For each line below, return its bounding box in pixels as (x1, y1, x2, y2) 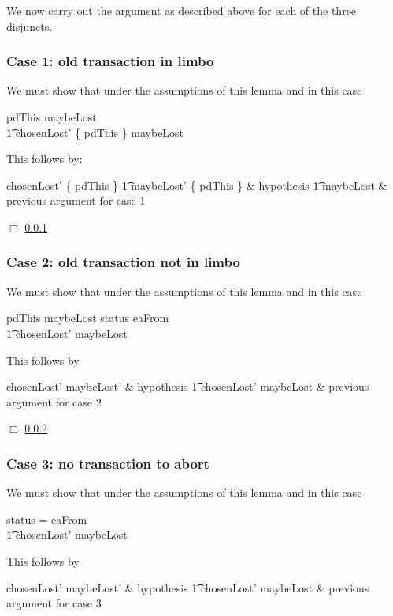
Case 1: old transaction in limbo (6, 51, 214, 71)
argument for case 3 (6, 595, 102, 611)
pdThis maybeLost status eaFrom (6, 310, 169, 326)
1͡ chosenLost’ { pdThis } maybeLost (6, 124, 184, 140)
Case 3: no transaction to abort (6, 453, 209, 473)
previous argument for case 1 (6, 192, 146, 209)
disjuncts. (6, 17, 53, 34)
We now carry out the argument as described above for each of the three (6, 2, 357, 18)
